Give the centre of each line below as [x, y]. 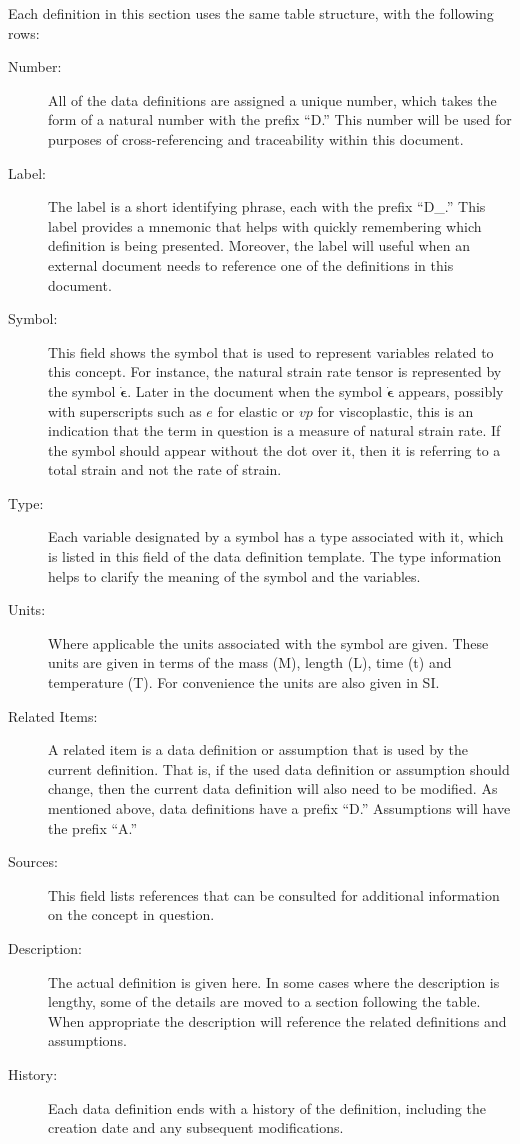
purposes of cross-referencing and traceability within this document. [256, 138]
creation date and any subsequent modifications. [196, 1127]
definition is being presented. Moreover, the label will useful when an [259, 245]
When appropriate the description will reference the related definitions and [277, 1020]
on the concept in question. [131, 914]
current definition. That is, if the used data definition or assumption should [279, 768]
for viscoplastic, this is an [395, 410]
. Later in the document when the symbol [255, 390]
